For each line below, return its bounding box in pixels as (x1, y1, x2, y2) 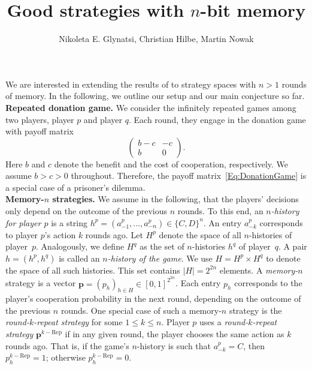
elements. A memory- (219, 263, 298, 276)
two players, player (5, 113, 74, 125)
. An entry (203, 216, 242, 229)
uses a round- (199, 316, 249, 328)
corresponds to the (234, 277, 302, 289)
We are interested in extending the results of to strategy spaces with (5, 77, 256, 90)
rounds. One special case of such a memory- (60, 304, 222, 316)
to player (5, 228, 38, 241)
